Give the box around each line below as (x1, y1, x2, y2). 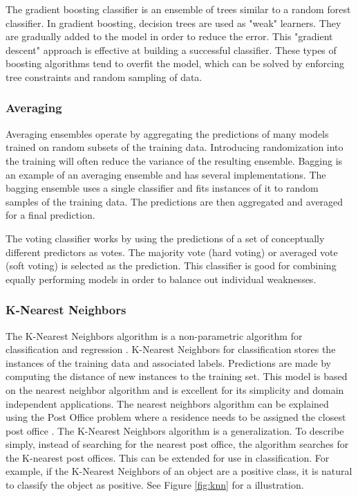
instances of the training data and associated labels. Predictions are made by (6, 355, 331, 370)
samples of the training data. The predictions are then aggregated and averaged (6, 194, 343, 208)
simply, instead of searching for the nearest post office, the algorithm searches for (6, 437, 349, 451)
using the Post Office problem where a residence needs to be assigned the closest (6, 410, 346, 424)
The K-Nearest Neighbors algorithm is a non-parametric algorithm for (6, 328, 303, 343)
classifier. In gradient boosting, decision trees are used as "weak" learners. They (6, 15, 341, 30)
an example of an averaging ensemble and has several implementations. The (6, 167, 326, 181)
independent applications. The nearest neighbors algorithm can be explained (6, 396, 329, 410)
